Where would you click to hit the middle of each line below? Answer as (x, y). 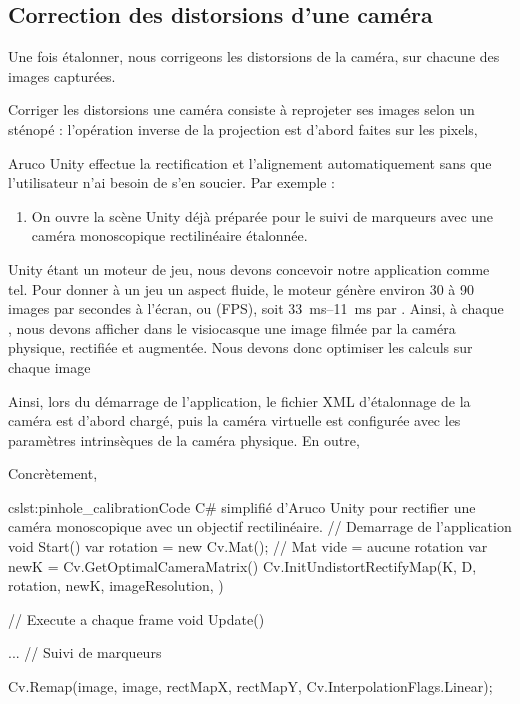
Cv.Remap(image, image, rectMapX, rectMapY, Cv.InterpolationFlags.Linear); (250, 686)
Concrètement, (53, 473)
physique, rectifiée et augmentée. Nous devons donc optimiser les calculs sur (240, 347)
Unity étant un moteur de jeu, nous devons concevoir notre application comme (249, 268)
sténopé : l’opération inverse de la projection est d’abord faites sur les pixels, (243, 128)
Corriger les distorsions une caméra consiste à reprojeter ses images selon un (241, 109)
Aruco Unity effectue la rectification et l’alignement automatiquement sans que (250, 162)
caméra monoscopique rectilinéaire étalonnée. (169, 235)
